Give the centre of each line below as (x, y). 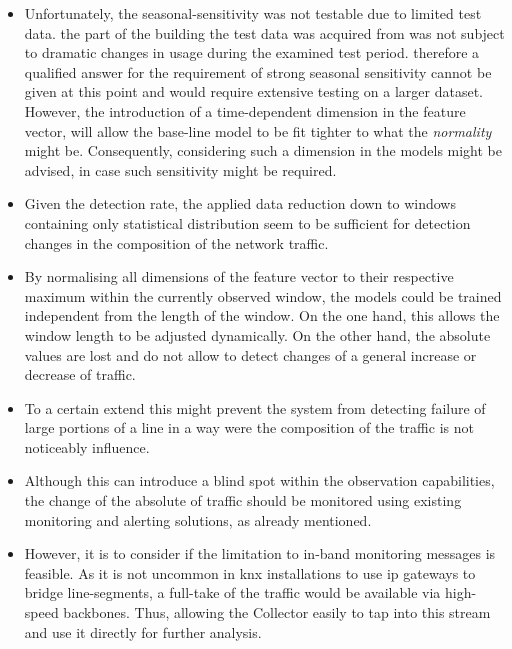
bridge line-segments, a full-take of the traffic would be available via (232, 592)
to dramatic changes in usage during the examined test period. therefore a (252, 52)
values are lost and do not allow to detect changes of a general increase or (250, 354)
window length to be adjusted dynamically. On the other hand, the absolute (257, 334)
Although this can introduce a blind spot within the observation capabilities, (259, 480)
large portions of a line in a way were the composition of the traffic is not (249, 427)
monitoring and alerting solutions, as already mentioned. (198, 519)
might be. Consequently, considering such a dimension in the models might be (263, 150)
